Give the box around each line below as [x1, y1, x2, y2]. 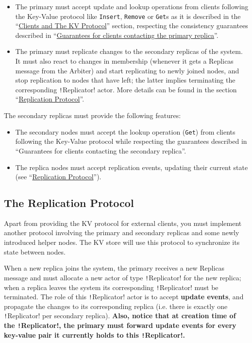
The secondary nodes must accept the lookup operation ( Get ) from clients [15, 126, 235, 137]
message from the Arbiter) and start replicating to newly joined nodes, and [15, 65, 239, 75]
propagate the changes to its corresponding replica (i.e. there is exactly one [4, 301, 228, 311]
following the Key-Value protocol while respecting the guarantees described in [15, 136, 247, 146]
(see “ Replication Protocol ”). [15, 171, 101, 182]
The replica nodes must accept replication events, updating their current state [15, 162, 248, 172]
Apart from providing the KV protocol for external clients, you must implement [4, 218, 242, 228]
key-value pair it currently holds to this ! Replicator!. [4, 329, 185, 340]
